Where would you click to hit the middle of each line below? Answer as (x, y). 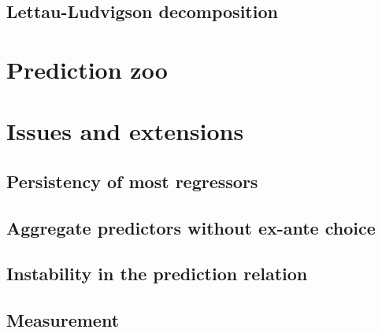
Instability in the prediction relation (157, 274)
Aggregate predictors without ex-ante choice (191, 227)
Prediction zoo (87, 69)
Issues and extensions (125, 131)
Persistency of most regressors (132, 181)
